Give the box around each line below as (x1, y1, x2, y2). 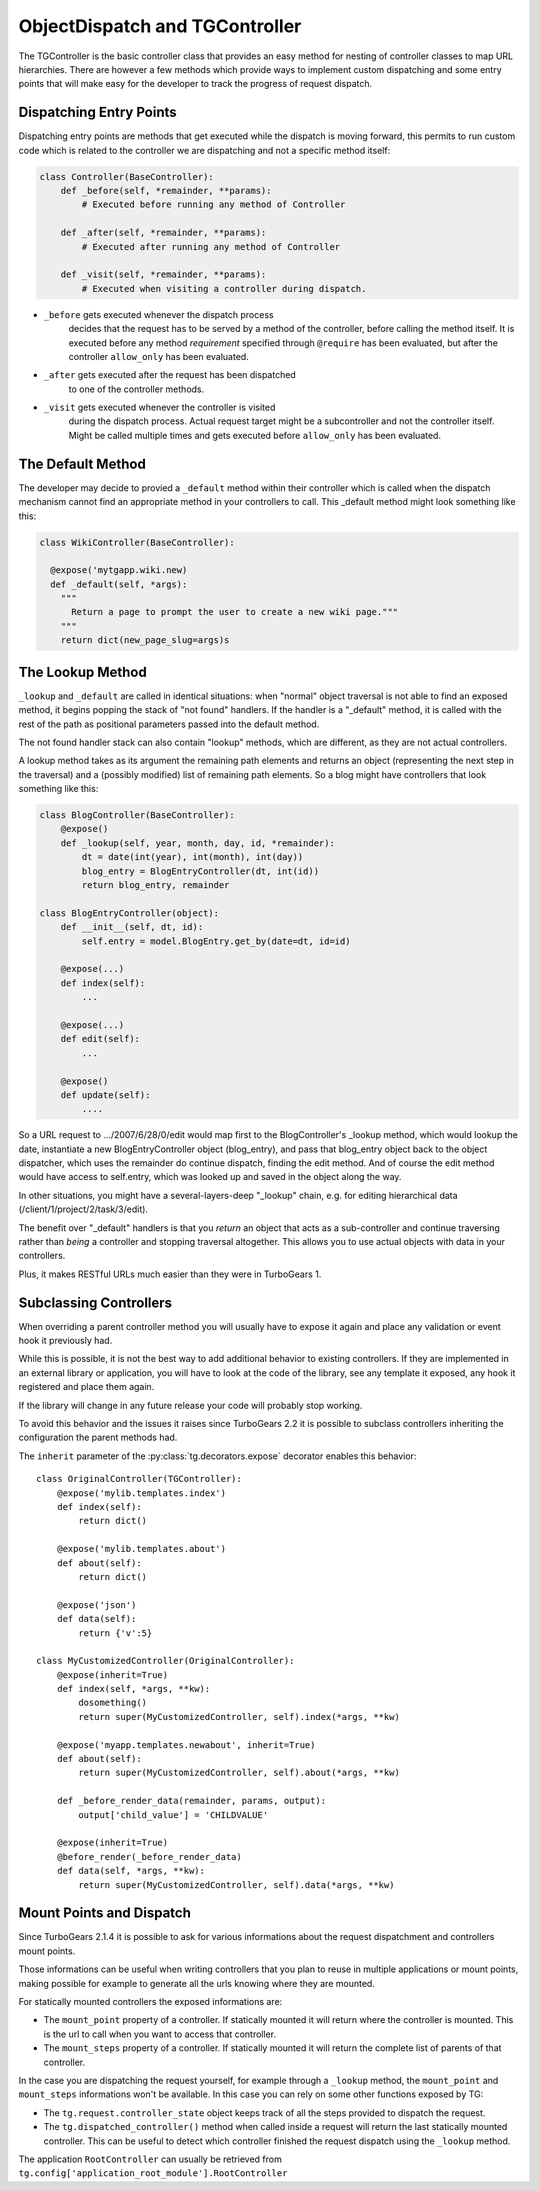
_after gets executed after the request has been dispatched (43, 369, 297, 381)
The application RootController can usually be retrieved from (18, 2153, 282, 2165)
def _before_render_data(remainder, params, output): (56, 1795, 327, 1807)
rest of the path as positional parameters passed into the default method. (18, 718, 320, 730)
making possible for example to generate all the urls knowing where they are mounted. (18, 1977, 375, 1989)
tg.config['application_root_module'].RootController (18, 2168, 288, 2179)
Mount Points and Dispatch (18, 1905, 192, 1922)
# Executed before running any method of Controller (81, 199, 346, 210)
